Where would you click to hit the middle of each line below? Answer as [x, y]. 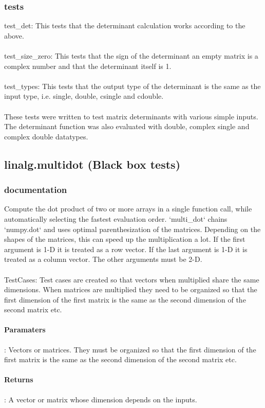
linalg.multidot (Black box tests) [92, 164]
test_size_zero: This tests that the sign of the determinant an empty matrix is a [131, 56]
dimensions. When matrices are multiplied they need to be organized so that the [131, 289]
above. [14, 35]
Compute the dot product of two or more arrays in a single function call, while [128, 209]
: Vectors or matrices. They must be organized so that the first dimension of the [130, 349]
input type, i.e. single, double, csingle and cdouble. [84, 96]
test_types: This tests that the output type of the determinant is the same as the [132, 86]
